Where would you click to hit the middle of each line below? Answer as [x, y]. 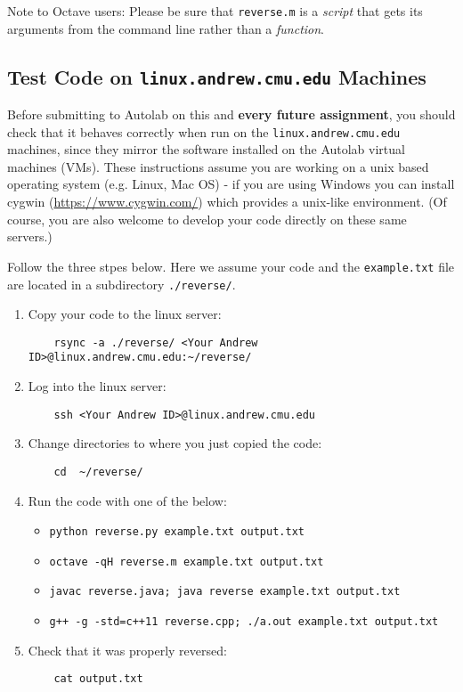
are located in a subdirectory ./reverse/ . [122, 284]
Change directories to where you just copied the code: [175, 443]
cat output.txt [98, 679]
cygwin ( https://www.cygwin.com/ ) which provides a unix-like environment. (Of [227, 202]
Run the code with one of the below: [127, 500]
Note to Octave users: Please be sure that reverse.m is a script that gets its [215, 11]
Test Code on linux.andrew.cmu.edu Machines [217, 76]
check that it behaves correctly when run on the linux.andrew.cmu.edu [204, 131]
